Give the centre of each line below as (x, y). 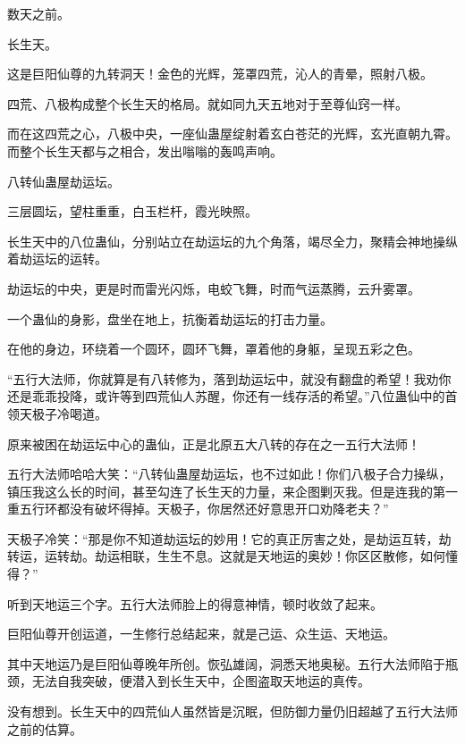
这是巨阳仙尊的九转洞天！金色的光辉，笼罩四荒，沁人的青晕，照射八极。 (220, 74)
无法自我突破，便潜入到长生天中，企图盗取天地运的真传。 (201, 681)
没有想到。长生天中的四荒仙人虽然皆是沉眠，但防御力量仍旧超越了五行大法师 (232, 711)
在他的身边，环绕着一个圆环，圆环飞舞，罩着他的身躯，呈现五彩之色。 (214, 349)
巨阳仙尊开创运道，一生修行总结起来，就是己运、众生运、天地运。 (201, 634)
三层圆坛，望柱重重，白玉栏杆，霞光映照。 (132, 211)
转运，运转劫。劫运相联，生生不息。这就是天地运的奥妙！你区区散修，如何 (226, 556)
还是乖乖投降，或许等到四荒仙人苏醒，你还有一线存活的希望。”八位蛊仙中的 (226, 396)
